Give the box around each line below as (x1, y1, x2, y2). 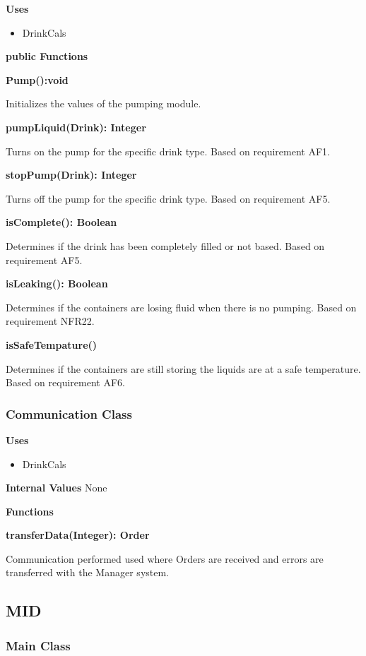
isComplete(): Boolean (6, 215, 117, 229)
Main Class (6, 636, 71, 654)
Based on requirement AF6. (6, 375, 125, 390)
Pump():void (6, 72, 69, 87)
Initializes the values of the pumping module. (6, 96, 201, 111)
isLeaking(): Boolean (6, 276, 108, 291)
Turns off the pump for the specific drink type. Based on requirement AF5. (6, 191, 331, 205)
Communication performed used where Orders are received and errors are (6, 551, 324, 566)
